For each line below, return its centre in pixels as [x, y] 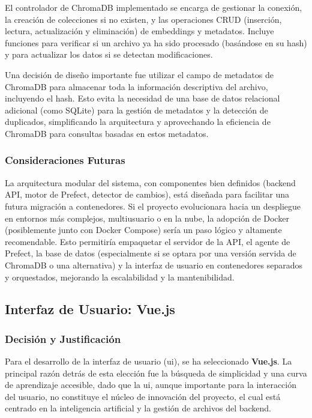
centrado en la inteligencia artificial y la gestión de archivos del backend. [138, 408]
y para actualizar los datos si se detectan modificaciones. [109, 54]
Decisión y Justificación [63, 338]
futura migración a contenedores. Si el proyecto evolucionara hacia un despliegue [153, 206]
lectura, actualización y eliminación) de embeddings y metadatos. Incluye [139, 31]
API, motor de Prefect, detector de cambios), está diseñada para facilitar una [147, 194]
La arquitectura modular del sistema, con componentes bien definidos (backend [150, 182]
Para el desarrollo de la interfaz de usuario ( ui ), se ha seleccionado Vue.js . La [148, 361]
